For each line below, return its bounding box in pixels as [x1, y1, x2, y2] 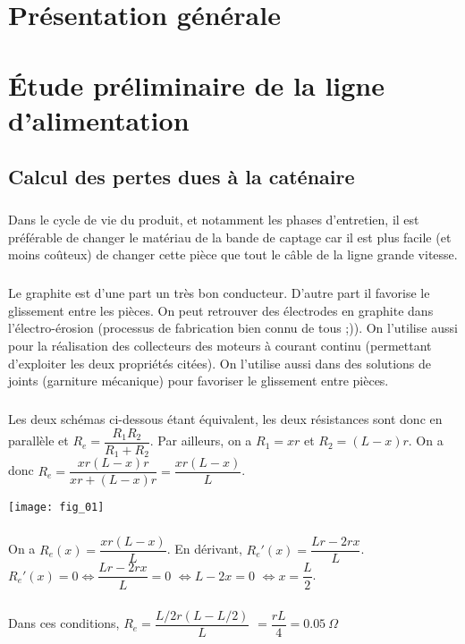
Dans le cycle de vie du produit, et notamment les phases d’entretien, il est [8, 210, 419, 229]
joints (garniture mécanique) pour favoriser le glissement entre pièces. [8, 371, 389, 390]
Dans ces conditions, [8, 614, 120, 632]
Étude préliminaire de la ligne [8, 66, 385, 103]
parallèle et [8, 431, 69, 450]
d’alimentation [8, 101, 190, 138]
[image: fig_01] [8, 501, 105, 514]
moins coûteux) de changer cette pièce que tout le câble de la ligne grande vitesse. [8, 245, 458, 264]
